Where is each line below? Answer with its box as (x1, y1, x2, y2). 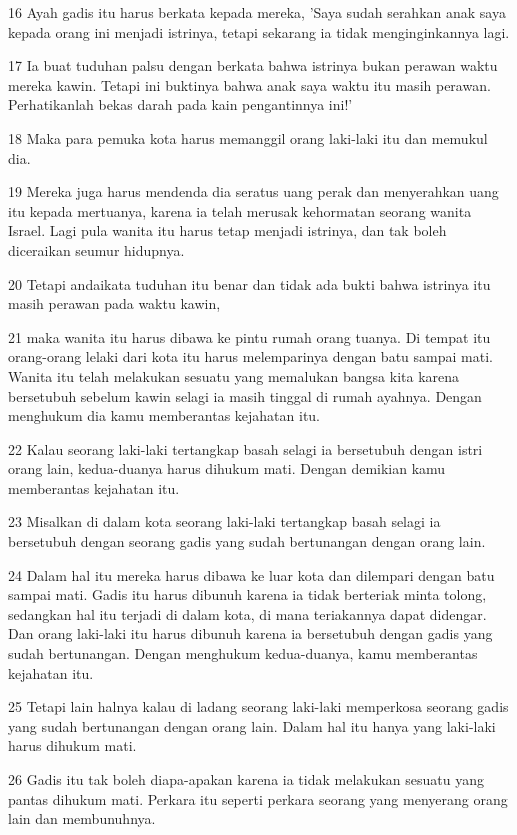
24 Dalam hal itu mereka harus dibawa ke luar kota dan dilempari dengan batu (8, 564, 495, 585)
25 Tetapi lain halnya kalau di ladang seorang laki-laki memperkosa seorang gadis (8, 696, 509, 717)
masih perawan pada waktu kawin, (8, 293, 221, 314)
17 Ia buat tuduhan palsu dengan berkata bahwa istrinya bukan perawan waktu (8, 55, 498, 76)
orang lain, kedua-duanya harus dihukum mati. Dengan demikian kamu (8, 458, 446, 479)
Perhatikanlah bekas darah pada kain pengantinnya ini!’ (8, 94, 353, 115)
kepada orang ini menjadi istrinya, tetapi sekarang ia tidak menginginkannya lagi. (8, 21, 510, 42)
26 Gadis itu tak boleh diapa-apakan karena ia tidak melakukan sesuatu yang (8, 769, 485, 789)
